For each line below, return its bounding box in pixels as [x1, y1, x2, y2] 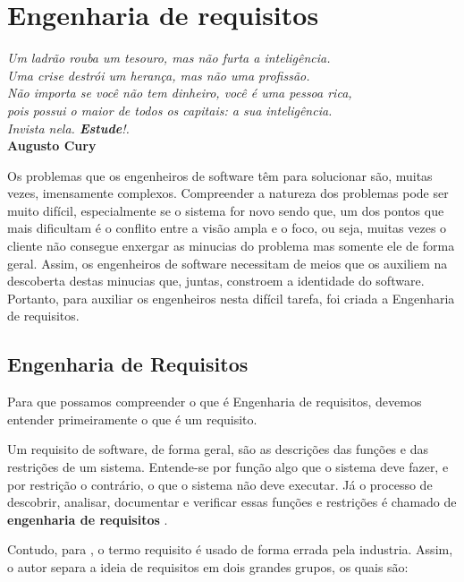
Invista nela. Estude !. [7, 118, 130, 137]
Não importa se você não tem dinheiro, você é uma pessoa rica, [7, 83, 352, 102]
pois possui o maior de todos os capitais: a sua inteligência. [7, 100, 333, 119]
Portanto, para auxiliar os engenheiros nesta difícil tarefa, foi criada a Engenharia [7, 288, 455, 307]
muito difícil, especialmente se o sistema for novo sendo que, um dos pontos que [7, 201, 444, 219]
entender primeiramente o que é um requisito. [7, 409, 257, 428]
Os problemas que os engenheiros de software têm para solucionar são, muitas [7, 166, 433, 184]
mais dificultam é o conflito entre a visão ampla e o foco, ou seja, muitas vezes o [7, 218, 447, 237]
